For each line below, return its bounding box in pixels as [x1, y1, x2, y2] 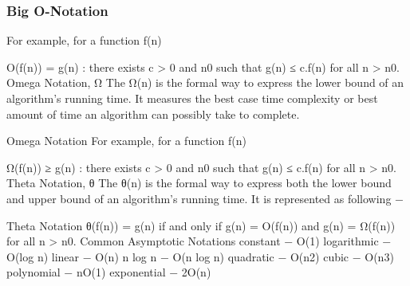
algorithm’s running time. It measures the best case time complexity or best [6, 90, 378, 106]
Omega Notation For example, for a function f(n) [6, 132, 246, 149]
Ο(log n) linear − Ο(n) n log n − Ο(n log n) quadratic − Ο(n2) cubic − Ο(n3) [6, 248, 394, 264]
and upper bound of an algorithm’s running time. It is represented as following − [6, 190, 404, 206]
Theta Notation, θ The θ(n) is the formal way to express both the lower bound [6, 174, 392, 191]
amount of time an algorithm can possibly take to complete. [6, 105, 300, 122]
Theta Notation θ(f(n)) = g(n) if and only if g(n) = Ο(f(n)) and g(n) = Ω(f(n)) [6, 217, 396, 233]
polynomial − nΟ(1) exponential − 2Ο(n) [6, 264, 211, 280]
